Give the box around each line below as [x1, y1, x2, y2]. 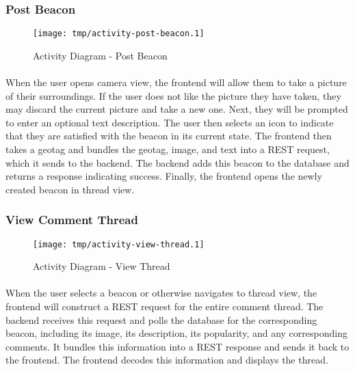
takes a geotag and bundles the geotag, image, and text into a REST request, [5, 142, 330, 156]
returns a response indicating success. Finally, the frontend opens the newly [5, 169, 322, 183]
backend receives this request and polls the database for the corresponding [5, 312, 317, 327]
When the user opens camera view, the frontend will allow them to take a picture [5, 75, 347, 90]
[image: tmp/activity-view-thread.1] [33, 239, 205, 249]
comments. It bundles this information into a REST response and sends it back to [5, 339, 350, 353]
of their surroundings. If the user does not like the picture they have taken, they [5, 88, 341, 102]
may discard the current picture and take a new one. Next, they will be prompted [5, 102, 348, 116]
